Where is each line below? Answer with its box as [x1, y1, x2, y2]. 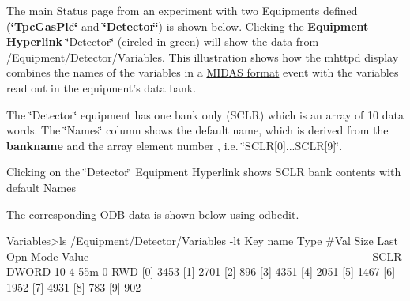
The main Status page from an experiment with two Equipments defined [6, 2, 358, 18]
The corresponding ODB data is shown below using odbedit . [6, 205, 299, 222]
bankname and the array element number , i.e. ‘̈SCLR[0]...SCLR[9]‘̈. [6, 137, 343, 153]
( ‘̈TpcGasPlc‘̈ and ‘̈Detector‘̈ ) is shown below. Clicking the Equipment [6, 17, 369, 34]
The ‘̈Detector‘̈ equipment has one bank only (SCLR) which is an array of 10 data [6, 106, 404, 122]
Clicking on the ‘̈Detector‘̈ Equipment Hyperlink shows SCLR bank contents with [6, 164, 401, 180]
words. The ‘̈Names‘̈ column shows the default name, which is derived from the [6, 122, 389, 138]
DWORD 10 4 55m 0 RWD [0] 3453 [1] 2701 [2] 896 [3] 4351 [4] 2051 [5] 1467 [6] [6, 263, 396, 280]
